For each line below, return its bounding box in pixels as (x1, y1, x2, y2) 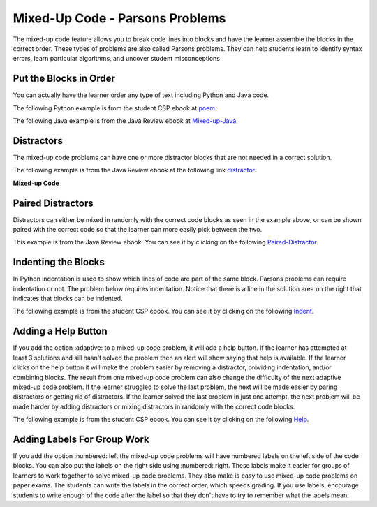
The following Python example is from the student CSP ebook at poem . (13, 103, 217, 112)
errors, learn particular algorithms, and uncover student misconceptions (13, 54, 220, 63)
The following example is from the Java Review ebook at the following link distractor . (13, 166, 257, 175)
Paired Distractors (13, 197, 94, 209)
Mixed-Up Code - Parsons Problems (13, 10, 226, 26)
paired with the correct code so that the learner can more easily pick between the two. (13, 226, 262, 233)
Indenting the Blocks (13, 256, 105, 268)
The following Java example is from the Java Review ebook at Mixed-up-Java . (13, 117, 239, 125)
